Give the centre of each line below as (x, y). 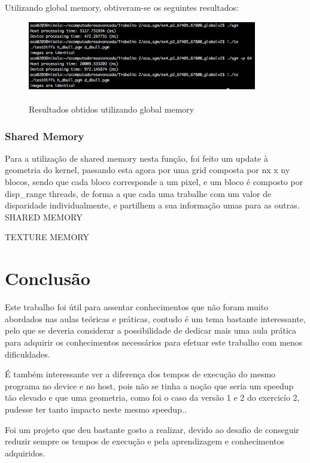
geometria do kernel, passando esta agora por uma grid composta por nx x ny (148, 170)
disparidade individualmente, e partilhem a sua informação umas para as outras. (152, 205)
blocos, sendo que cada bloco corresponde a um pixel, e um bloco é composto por (154, 182)
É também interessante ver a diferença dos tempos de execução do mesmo (140, 374)
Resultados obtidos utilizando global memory (112, 109)
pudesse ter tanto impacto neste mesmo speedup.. (96, 409)
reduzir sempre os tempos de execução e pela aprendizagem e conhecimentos (145, 441)
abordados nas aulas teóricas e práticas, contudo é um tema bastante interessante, (155, 318)
